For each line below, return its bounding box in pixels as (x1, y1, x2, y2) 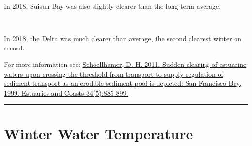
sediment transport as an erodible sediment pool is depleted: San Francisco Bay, (4, 78, 242, 88)
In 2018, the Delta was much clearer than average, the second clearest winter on (4, 33, 242, 43)
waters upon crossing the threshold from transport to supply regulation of (4, 68, 223, 79)
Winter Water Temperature (4, 123, 193, 143)
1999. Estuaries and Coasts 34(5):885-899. (4, 87, 128, 97)
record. (4, 43, 25, 53)
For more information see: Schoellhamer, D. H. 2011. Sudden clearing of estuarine (4, 59, 247, 69)
